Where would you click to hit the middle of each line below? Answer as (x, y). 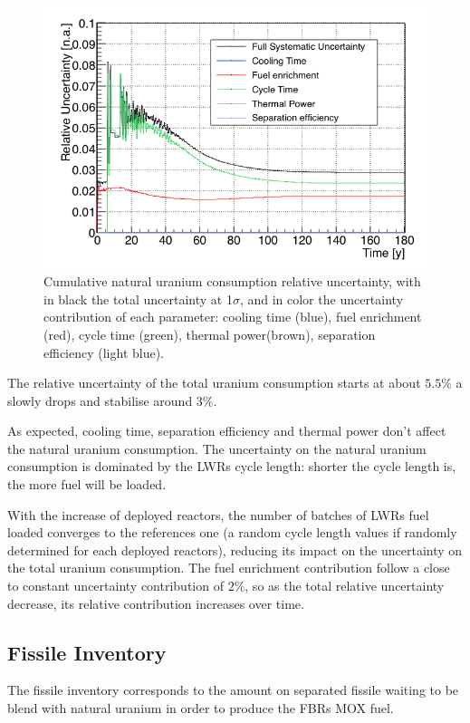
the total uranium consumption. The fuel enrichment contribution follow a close (229, 568)
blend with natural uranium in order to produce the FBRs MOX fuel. (201, 708)
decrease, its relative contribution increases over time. (156, 603)
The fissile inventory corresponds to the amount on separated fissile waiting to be (233, 690)
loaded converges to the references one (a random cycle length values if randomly (232, 532)
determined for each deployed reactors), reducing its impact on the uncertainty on (235, 549)
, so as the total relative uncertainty (345, 586)
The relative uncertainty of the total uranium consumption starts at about (214, 383)
